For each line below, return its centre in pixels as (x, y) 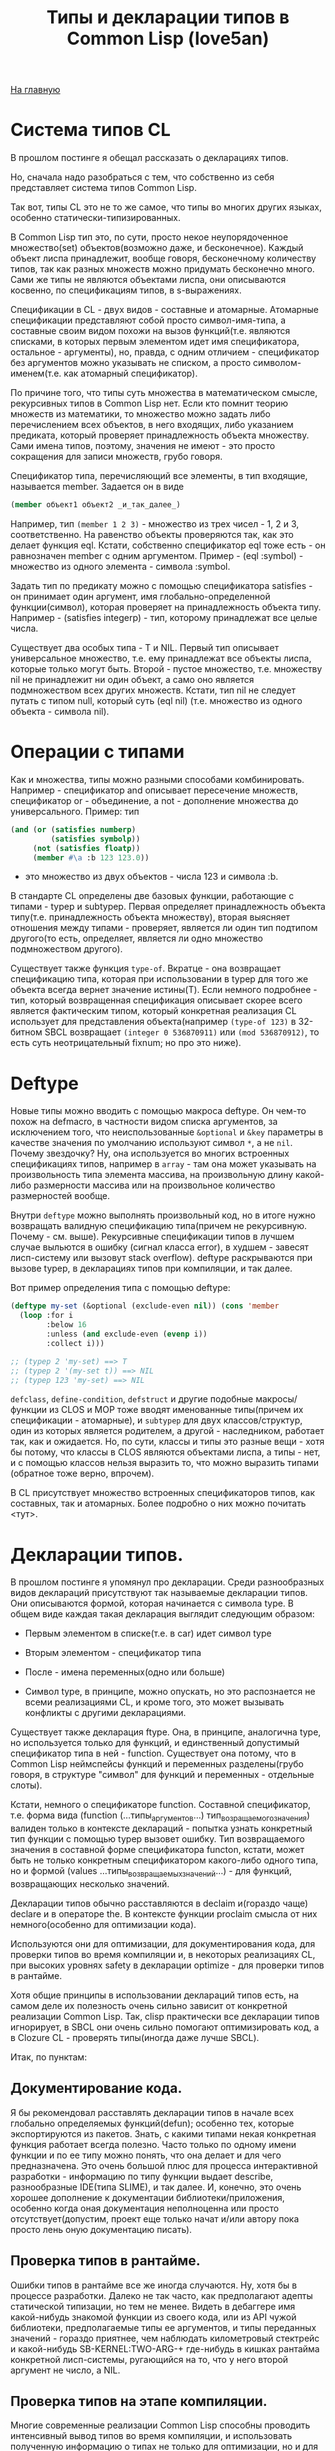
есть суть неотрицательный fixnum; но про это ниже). (126, 1043)
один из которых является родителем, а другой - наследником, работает (167, 1431)
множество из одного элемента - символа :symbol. (120, 566)
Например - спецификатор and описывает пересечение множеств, (154, 790)
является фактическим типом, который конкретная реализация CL (153, 1011)
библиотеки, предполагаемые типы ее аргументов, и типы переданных (163, 2327)
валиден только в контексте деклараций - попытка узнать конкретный (161, 1828)
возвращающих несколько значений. (90, 1883)
